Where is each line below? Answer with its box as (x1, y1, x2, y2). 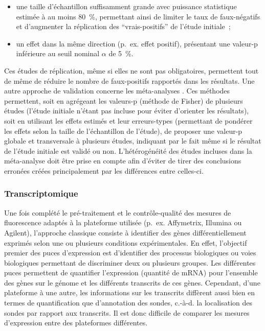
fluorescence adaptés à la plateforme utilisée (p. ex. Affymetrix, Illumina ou (4, 217, 242, 228)
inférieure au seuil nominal (16, 48, 100, 59)
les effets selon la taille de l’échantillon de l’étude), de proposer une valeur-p (4, 125, 242, 136)
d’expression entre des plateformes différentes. (4, 317, 148, 328)
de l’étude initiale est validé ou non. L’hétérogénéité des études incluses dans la (4, 145, 252, 156)
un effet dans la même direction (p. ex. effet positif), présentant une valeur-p (16, 38, 258, 49)
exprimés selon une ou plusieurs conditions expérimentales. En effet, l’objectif (4, 237, 247, 248)
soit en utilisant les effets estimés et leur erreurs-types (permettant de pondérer (4, 115, 253, 126)
